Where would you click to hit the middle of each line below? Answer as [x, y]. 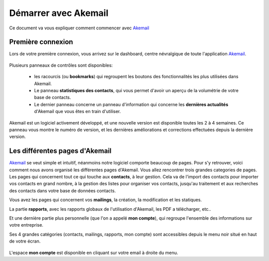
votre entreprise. [26, 225]
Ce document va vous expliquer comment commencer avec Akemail [79, 28]
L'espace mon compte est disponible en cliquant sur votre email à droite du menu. [94, 253]
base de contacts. [53, 98]
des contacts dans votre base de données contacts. [63, 191]
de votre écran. [25, 241]
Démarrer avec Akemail [59, 13]
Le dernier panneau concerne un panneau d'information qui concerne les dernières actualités [131, 104]
